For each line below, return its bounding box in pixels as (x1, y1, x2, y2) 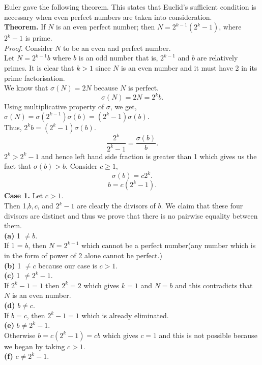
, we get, (110, 101, 137, 112)
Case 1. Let (4, 190, 43, 201)
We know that (4, 82, 48, 93)
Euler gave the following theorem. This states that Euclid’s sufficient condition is (4, 2, 256, 12)
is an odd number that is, (78, 52, 158, 63)
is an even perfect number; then (56, 21, 155, 32)
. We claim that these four (161, 200, 243, 211)
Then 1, (4, 200, 28, 211)
